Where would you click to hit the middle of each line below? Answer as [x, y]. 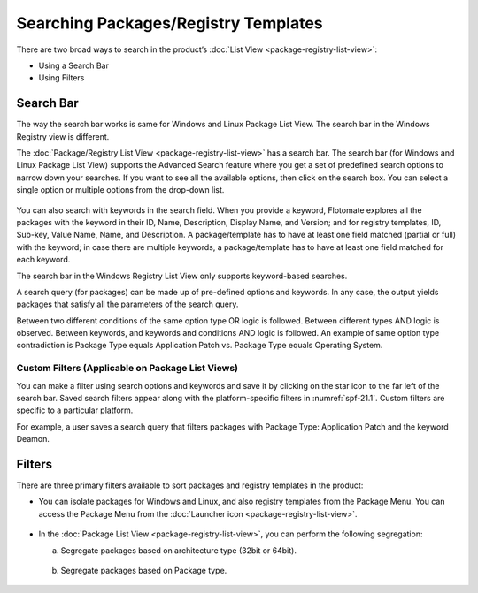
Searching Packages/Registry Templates [170, 23]
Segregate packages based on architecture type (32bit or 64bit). [178, 550]
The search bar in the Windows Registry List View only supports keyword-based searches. [182, 276]
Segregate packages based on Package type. [144, 571]
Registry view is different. [63, 136]
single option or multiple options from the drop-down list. [120, 190]
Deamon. [33, 439]
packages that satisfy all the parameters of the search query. [127, 304]
